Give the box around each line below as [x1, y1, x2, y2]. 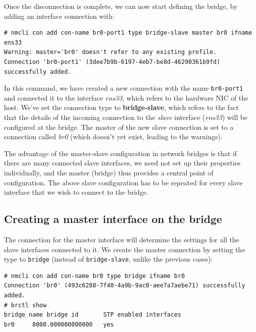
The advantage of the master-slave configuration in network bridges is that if [4, 148, 237, 158]
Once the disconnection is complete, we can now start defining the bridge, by [4, 1, 238, 11]
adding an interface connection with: [4, 10, 115, 21]
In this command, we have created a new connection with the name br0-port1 [4, 83, 243, 93]
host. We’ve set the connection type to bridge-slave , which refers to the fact [4, 102, 239, 112]
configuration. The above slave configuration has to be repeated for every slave [4, 177, 243, 187]
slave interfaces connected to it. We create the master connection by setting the [4, 244, 245, 254]
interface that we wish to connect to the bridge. [4, 187, 149, 197]
